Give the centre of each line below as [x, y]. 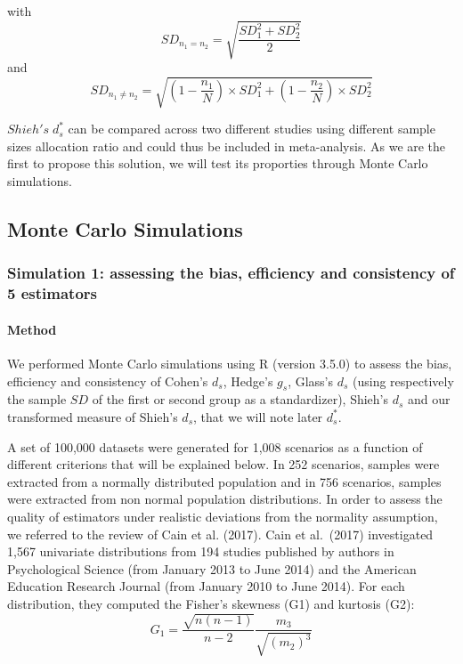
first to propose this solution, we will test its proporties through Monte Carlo [218, 163]
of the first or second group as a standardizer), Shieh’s [240, 399]
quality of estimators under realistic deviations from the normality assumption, [223, 516]
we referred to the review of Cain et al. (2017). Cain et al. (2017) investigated [220, 534]
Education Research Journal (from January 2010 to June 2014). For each [206, 586]
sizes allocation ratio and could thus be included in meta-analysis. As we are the [227, 146]
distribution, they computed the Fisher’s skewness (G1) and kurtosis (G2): [211, 603]
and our [429, 399]
